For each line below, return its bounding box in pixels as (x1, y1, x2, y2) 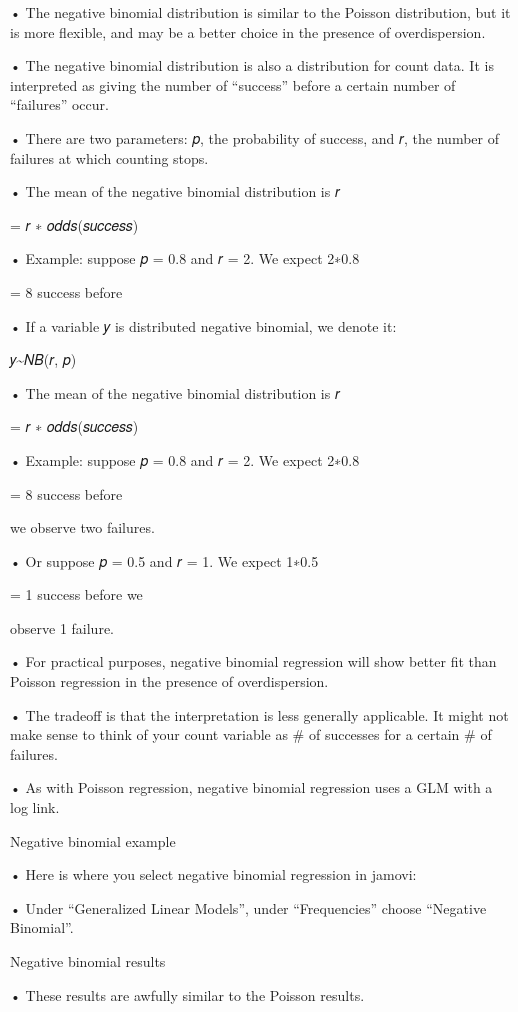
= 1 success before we (10, 584, 143, 605)
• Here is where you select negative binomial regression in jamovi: (10, 864, 417, 885)
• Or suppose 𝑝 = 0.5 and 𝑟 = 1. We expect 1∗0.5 (10, 550, 319, 571)
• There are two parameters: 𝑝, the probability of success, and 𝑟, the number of (10, 127, 499, 148)
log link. (10, 797, 60, 818)
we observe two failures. (10, 517, 155, 538)
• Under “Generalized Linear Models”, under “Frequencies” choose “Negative (10, 897, 487, 918)
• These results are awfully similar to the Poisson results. (10, 984, 365, 1005)
